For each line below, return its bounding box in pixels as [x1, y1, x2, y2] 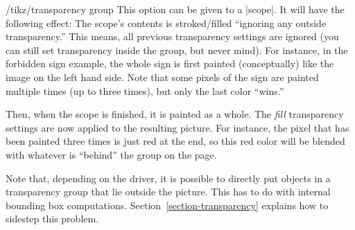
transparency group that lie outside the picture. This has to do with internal [6, 184, 331, 199]
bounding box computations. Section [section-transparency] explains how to [6, 197, 329, 212]
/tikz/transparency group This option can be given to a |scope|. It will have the [6, 2, 345, 16]
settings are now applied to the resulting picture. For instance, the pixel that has [6, 120, 349, 134]
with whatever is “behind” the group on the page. [6, 147, 217, 161]
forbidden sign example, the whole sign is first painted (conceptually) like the [6, 56, 334, 71]
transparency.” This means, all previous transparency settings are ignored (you [6, 29, 339, 44]
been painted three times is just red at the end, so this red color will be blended [6, 134, 345, 148]
